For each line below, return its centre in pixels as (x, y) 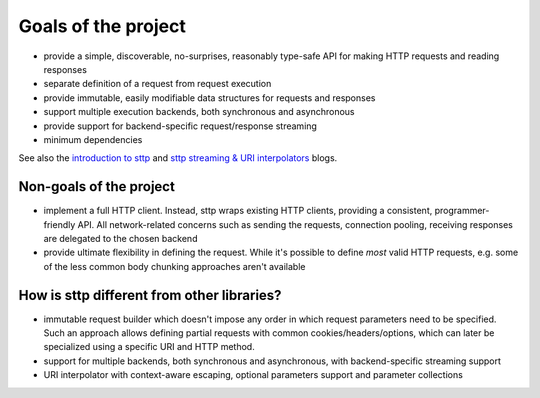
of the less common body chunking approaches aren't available (174, 266)
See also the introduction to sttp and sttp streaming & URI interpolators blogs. (178, 158)
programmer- (462, 211)
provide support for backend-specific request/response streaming (180, 126)
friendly (59, 224)
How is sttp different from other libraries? (150, 295)
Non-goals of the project (96, 186)
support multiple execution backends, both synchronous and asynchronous (199, 112)
